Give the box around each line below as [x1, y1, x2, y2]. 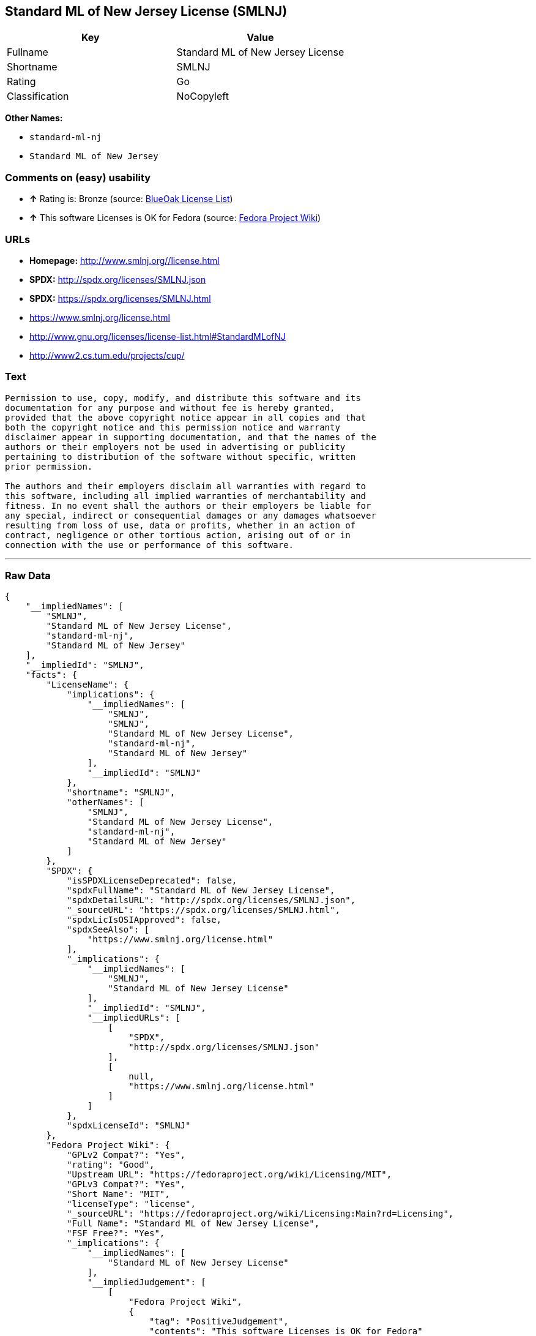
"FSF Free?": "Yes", [67, 1228, 165, 1239]
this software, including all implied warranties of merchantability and [5, 490, 367, 501]
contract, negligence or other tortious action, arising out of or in [5, 530, 351, 540]
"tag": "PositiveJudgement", [149, 1316, 289, 1327]
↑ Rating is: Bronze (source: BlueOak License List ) [29, 193, 233, 205]
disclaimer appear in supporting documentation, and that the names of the [5, 432, 376, 442]
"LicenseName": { [46, 680, 129, 690]
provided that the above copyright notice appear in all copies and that [5, 412, 367, 422]
